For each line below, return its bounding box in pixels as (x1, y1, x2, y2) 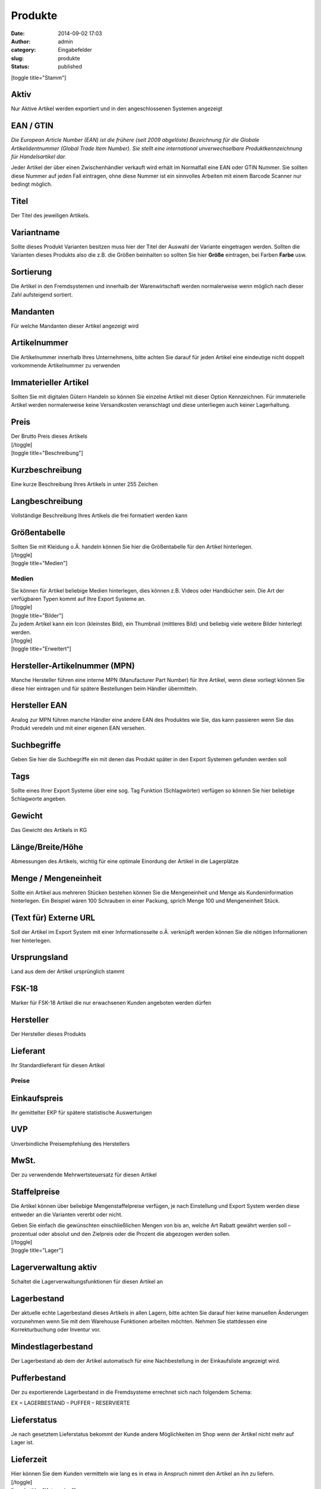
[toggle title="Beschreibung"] (11, 449, 83, 456)
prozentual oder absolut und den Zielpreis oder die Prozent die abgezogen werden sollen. (11, 1230, 231, 1237)
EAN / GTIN (11, 121, 53, 131)
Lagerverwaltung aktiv (11, 1263, 97, 1273)
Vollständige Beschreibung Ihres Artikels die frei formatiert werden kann (11, 512, 188, 519)
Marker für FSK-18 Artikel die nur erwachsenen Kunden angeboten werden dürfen (11, 999, 212, 1007)
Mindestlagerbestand (11, 1341, 93, 1351)
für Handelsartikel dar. (11, 153, 67, 160)
